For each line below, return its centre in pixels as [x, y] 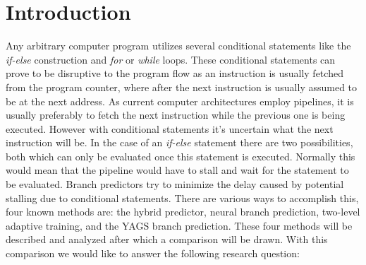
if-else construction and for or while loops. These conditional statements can [171, 59]
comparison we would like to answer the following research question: [153, 253]
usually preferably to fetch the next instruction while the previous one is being [176, 115]
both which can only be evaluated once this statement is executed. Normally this [181, 156]
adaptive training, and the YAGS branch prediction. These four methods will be [179, 225]
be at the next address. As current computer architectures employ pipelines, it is [180, 101]
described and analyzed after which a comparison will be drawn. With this [167, 239]
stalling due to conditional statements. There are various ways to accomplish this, [182, 198]
